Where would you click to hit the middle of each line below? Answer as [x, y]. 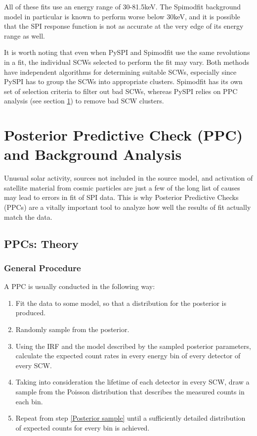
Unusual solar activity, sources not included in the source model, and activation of [128, 178]
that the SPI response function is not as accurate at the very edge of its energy [124, 26]
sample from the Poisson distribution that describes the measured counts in [130, 391]
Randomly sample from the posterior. [72, 329]
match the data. [28, 217]
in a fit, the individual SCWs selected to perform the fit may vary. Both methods [127, 62]
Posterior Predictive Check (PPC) [124, 135]
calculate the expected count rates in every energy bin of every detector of [128, 356]
